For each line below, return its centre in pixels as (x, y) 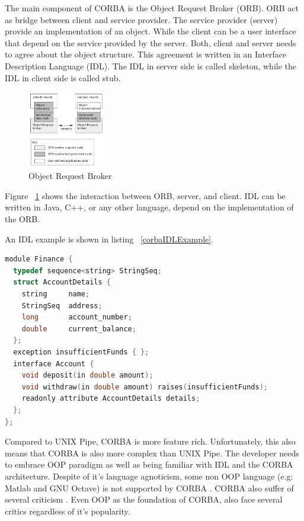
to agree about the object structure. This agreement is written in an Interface (146, 54)
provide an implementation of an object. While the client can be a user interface (151, 31)
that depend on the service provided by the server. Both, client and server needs (151, 42)
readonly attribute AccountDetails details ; (111, 399)
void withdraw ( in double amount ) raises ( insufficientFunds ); (145, 387)
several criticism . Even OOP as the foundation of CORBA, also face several (144, 499)
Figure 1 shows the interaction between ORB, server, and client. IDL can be (145, 195)
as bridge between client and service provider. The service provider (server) (141, 19)
